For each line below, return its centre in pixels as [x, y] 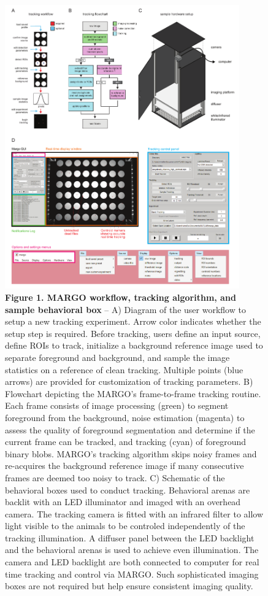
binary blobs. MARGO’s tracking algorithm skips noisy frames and [131, 453]
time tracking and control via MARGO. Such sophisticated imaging [132, 574]
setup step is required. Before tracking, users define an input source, [133, 333]
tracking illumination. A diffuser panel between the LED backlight [130, 537]
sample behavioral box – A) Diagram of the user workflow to [125, 309]
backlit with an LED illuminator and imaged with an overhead [123, 502]
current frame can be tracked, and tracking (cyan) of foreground [126, 442]
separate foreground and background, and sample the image [117, 357]
